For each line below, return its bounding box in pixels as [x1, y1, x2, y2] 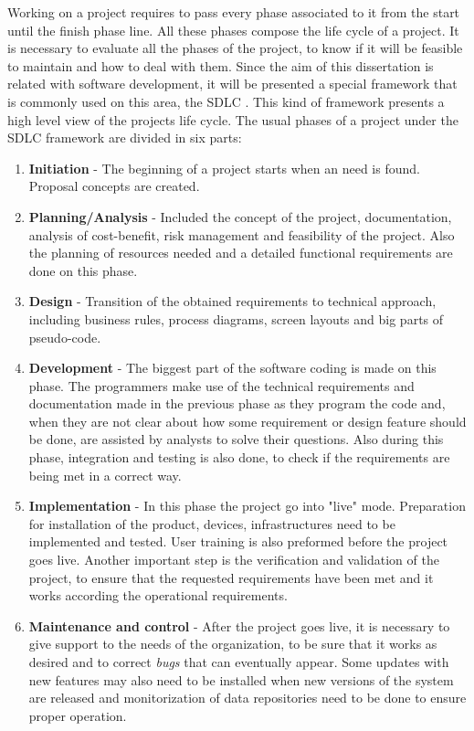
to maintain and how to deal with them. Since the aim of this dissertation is [7, 56, 434, 75]
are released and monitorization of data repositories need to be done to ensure [28, 688, 467, 707]
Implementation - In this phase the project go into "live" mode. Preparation [28, 496, 466, 515]
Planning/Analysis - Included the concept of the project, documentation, [28, 207, 452, 226]
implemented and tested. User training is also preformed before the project [28, 532, 448, 551]
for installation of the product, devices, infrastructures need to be [28, 514, 395, 533]
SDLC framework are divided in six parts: [7, 128, 242, 147]
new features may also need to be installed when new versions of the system [28, 670, 454, 689]
